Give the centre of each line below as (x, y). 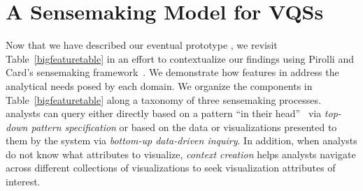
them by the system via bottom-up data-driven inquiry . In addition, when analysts (181, 140)
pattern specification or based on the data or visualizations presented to (184, 127)
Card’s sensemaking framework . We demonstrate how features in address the (172, 72)
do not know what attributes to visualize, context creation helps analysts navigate (181, 154)
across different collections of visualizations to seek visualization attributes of (171, 168)
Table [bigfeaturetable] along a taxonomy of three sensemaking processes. (163, 99)
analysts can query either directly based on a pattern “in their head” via (164, 113)
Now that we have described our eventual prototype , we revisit (142, 45)
